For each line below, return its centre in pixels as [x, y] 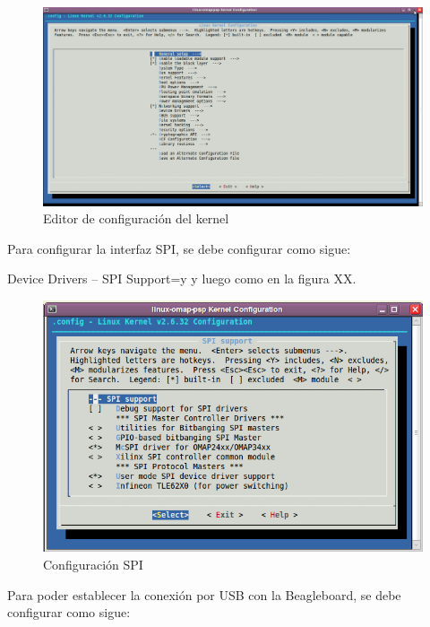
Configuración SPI [93, 565]
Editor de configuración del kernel [136, 218]
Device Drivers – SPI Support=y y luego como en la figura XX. [182, 279]
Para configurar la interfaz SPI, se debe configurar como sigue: [179, 248]
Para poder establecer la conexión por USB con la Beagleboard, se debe [204, 594]
